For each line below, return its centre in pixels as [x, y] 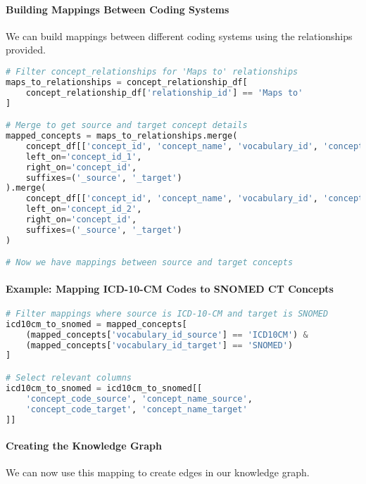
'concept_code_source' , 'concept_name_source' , [139, 399]
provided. [26, 50]
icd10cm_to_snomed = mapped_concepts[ [96, 324]
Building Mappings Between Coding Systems [118, 9]
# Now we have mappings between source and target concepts [150, 263]
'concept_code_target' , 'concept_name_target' [137, 409]
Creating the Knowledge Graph [84, 445]
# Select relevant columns [69, 378]
